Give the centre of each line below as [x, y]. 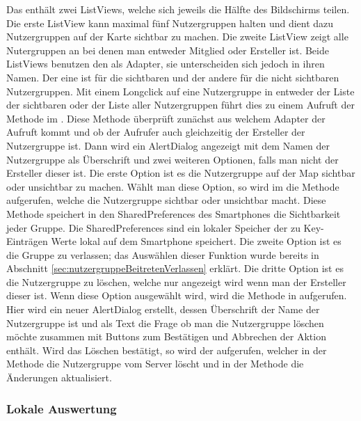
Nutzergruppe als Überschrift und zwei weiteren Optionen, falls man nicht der [173, 159]
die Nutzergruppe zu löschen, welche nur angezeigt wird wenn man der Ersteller [176, 281]
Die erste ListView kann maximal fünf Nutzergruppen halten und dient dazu [170, 23]
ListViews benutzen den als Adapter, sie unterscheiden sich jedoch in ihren [166, 64]
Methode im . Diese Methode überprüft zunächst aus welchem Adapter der [166, 118]
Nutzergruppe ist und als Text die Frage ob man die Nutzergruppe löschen [165, 323]
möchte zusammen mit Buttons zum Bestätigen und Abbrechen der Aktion [166, 336]
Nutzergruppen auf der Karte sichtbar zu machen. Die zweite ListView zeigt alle [177, 37]
